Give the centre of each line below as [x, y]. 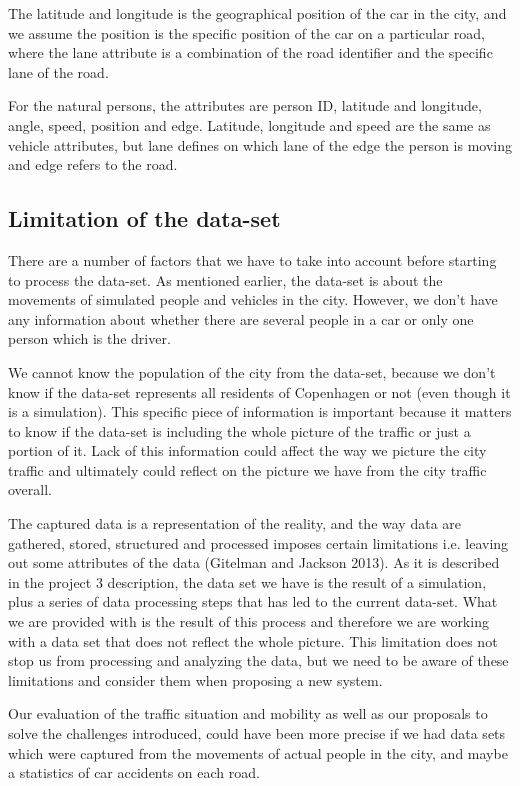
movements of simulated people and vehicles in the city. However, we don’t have [253, 299]
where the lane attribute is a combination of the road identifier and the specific [250, 52]
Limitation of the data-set [144, 218]
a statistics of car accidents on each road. [134, 772]
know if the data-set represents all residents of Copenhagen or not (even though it [259, 391]
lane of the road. [58, 71]
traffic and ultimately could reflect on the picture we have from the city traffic [247, 469]
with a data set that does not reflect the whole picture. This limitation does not [253, 640]
